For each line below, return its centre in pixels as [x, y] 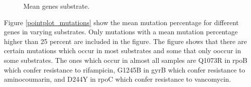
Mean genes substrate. [56, 6]
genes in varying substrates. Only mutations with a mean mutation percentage [121, 32]
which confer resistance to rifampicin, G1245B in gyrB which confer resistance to [125, 69]
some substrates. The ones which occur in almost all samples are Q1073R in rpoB [126, 60]
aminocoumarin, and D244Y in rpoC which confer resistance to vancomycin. [117, 79]
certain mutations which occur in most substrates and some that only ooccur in [123, 51]
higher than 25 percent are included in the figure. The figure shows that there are [125, 41]
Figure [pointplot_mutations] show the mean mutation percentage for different [121, 22]
